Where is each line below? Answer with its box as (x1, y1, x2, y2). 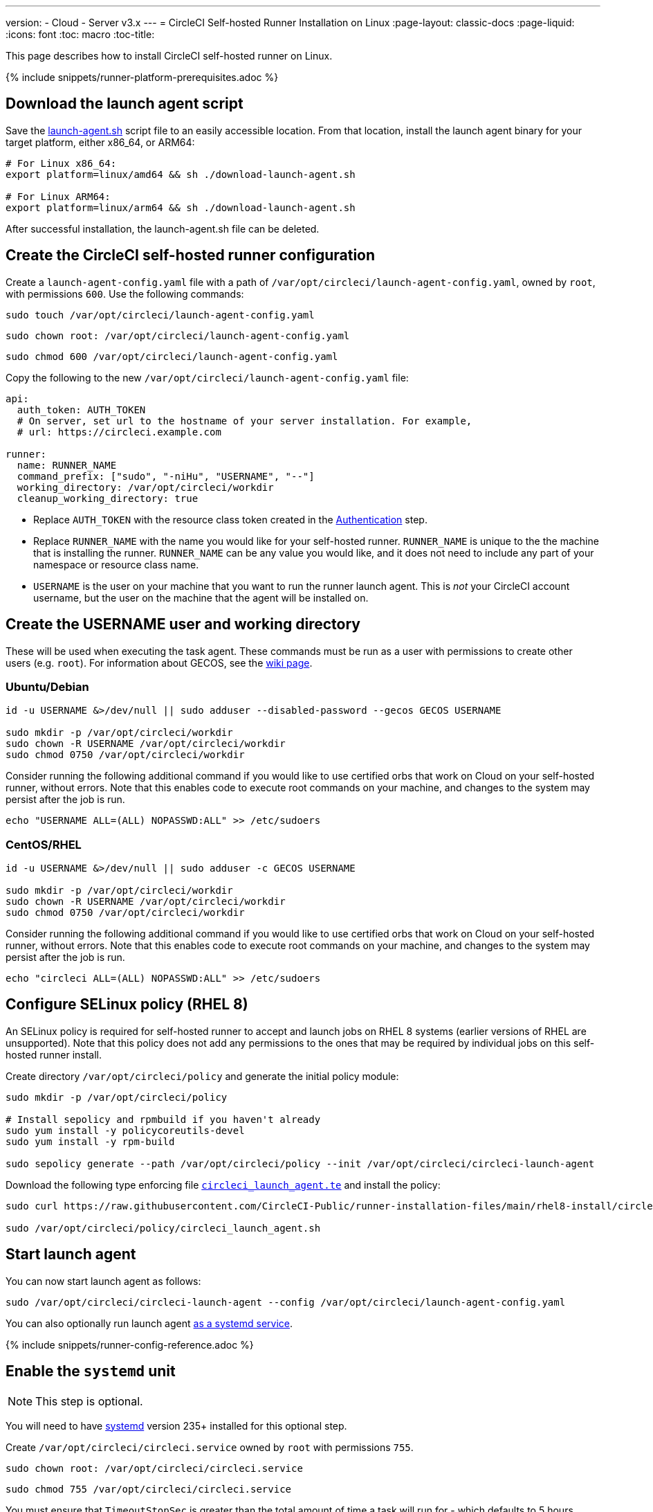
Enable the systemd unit (6, 1362, 176, 1380)
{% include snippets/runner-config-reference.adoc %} (6, 1338, 254, 1351)
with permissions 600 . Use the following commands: (6, 287, 244, 300)
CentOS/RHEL (6, 837, 82, 852)
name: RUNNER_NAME (17, 459, 117, 471)
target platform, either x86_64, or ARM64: (6, 136, 195, 148)
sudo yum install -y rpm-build (6, 1135, 175, 1147)
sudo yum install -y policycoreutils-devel (6, 1124, 245, 1136)
